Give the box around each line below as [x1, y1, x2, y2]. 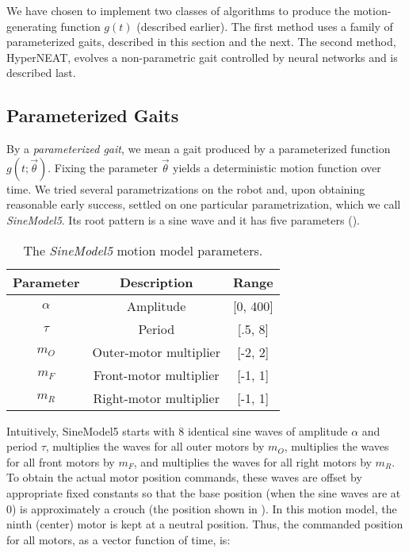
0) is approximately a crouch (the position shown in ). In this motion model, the [6, 500, 397, 517]
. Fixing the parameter [48, 159, 158, 175]
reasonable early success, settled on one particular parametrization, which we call [6, 196, 401, 213]
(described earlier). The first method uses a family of [136, 17, 393, 34]
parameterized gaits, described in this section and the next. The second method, [6, 33, 396, 50]
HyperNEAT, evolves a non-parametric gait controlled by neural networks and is [6, 48, 398, 65]
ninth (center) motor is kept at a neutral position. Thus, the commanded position [6, 516, 403, 532]
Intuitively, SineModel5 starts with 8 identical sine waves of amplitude [6, 422, 348, 439]
